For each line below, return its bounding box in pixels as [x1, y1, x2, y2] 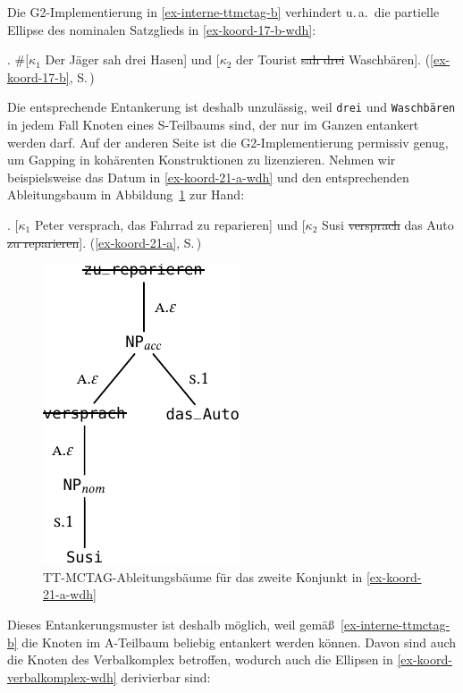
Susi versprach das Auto [321, 216, 454, 233]
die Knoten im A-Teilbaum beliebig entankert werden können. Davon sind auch [21, 632, 457, 651]
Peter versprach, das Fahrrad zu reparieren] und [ [34, 216, 306, 233]
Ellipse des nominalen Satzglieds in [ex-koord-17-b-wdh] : [7, 20, 316, 38]
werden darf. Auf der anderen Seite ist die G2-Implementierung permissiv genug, [7, 132, 449, 151]
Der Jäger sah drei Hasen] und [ [45, 50, 220, 69]
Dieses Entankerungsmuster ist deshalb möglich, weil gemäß [7, 614, 335, 633]
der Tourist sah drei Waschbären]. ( [236, 50, 431, 69]
